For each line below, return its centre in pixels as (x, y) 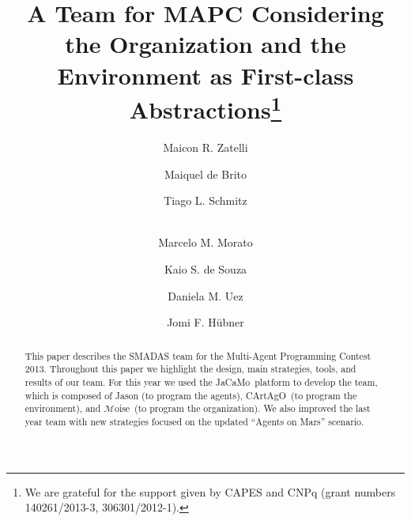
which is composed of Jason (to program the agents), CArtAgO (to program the (191, 395)
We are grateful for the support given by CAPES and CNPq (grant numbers (210, 491)
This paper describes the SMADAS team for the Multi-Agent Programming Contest (198, 355)
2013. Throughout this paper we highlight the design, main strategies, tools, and (190, 369)
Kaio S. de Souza (205, 268)
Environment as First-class (205, 75)
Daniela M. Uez (205, 295)
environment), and (63, 408)
